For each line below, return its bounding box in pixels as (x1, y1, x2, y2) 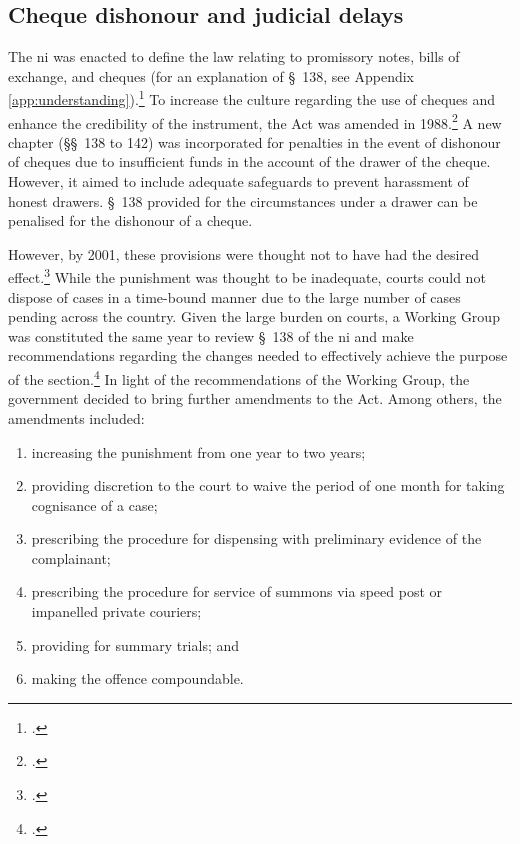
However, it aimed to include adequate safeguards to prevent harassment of (8, 171, 469, 192)
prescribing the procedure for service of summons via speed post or (31, 581, 443, 602)
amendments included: (8, 407, 145, 428)
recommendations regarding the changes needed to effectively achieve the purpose (8, 345, 508, 366)
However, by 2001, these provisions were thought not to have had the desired (8, 243, 479, 264)
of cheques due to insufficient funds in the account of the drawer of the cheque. (8, 151, 491, 172)
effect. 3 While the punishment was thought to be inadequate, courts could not (8, 264, 486, 288)
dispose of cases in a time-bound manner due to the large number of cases (8, 286, 461, 307)
